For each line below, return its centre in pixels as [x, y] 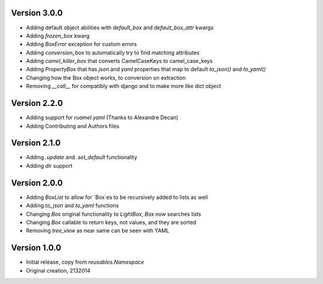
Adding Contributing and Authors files [73, 126]
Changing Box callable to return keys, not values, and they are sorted [111, 222]
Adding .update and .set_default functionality [82, 157]
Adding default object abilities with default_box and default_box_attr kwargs [120, 28]
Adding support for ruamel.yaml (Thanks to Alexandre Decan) [102, 117]
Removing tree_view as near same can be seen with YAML [98, 231]
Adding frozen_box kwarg [58, 35]
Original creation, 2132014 [58, 270]
